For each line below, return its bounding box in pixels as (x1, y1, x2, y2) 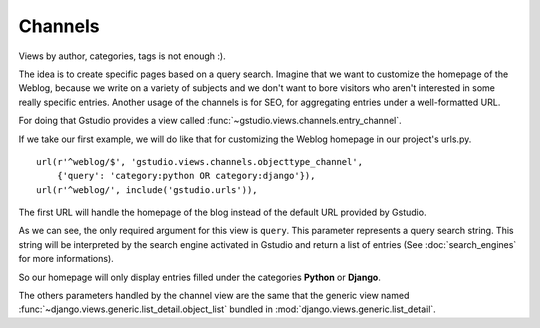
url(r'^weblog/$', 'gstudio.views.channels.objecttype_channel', (36, 156, 364, 167)
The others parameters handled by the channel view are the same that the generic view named (18, 290, 410, 302)
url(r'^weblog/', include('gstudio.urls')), (36, 184, 259, 195)
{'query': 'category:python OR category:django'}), (56, 170, 316, 182)
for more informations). (18, 253, 114, 265)
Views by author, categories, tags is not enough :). (18, 50, 226, 62)
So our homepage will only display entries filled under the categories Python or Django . (18, 271, 382, 283)
